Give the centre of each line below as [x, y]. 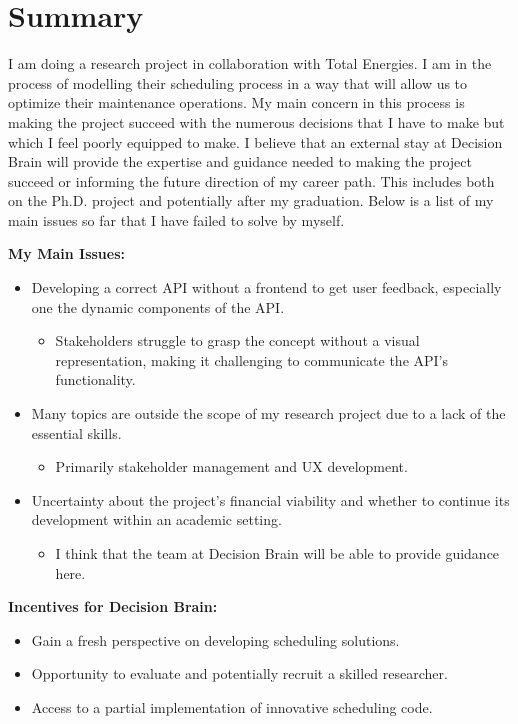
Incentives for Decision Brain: [113, 606]
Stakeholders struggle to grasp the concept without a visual [237, 340]
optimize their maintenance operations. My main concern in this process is [236, 102]
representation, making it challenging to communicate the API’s [252, 359]
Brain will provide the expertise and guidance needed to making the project [240, 161]
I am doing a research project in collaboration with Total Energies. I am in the [250, 63]
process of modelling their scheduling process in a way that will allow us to [238, 82]
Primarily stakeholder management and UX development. [231, 466]
